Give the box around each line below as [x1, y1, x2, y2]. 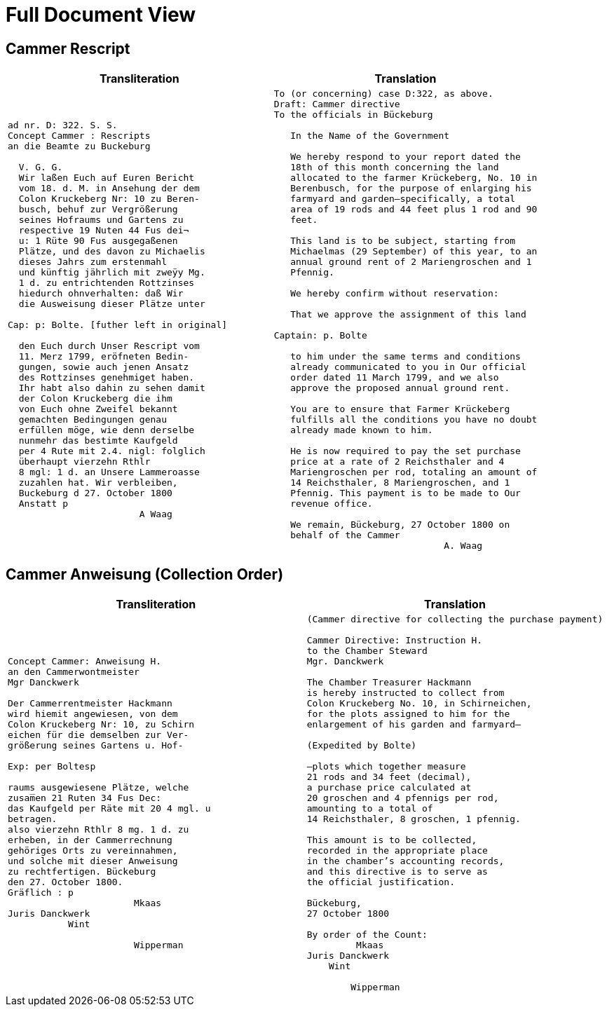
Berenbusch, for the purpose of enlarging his [290, 183, 532, 194]
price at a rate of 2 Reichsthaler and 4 [290, 456, 505, 467]
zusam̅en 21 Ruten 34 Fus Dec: [8, 793, 162, 804]
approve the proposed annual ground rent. [290, 383, 510, 394]
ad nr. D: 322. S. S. [8, 120, 118, 131]
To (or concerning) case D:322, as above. [273, 88, 493, 100]
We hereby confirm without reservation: [290, 288, 499, 299]
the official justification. [306, 877, 455, 888]
